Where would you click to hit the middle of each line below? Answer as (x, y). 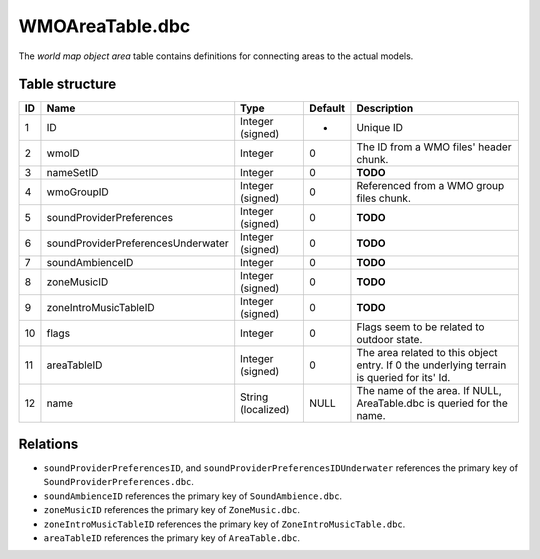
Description (385, 108)
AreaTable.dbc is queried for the (432, 403)
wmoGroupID (77, 192)
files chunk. (384, 198)
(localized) (265, 410)
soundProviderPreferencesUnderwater (137, 243)
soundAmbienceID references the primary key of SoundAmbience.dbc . (193, 496)
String (254, 397)
